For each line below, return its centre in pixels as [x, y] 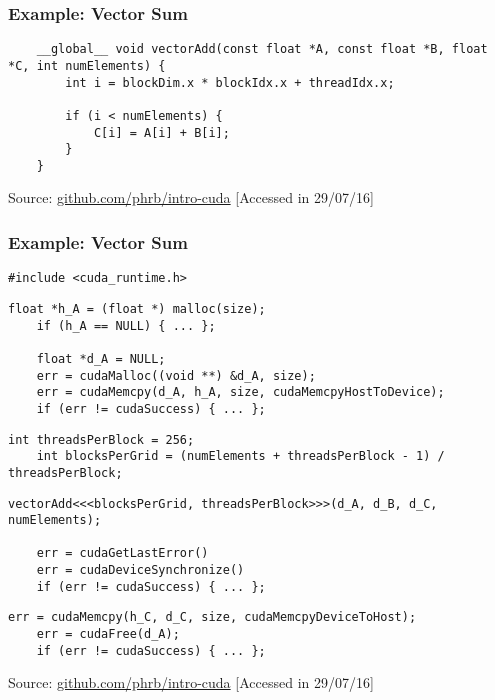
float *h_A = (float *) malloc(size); [137, 308]
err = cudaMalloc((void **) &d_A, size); [176, 375]
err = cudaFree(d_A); [108, 634]
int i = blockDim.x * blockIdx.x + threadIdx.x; [230, 82]
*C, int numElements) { [87, 65]
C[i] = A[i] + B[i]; [161, 132]
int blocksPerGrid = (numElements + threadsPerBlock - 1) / [240, 456]
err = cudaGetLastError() [122, 553]
